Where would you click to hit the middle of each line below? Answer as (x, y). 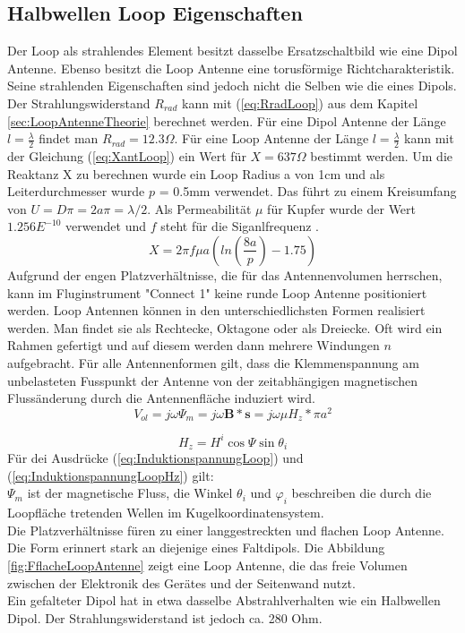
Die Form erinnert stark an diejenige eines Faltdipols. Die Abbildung (196, 547)
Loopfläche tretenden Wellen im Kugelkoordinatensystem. (166, 513)
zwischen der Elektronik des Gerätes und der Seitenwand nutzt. (181, 582)
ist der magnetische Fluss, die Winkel (130, 493)
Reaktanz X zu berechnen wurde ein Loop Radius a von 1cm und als (196, 173)
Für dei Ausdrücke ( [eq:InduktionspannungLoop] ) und (155, 458)
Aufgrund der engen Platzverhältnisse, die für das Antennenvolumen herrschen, (225, 274)
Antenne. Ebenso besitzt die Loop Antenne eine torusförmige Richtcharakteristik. (231, 68)
